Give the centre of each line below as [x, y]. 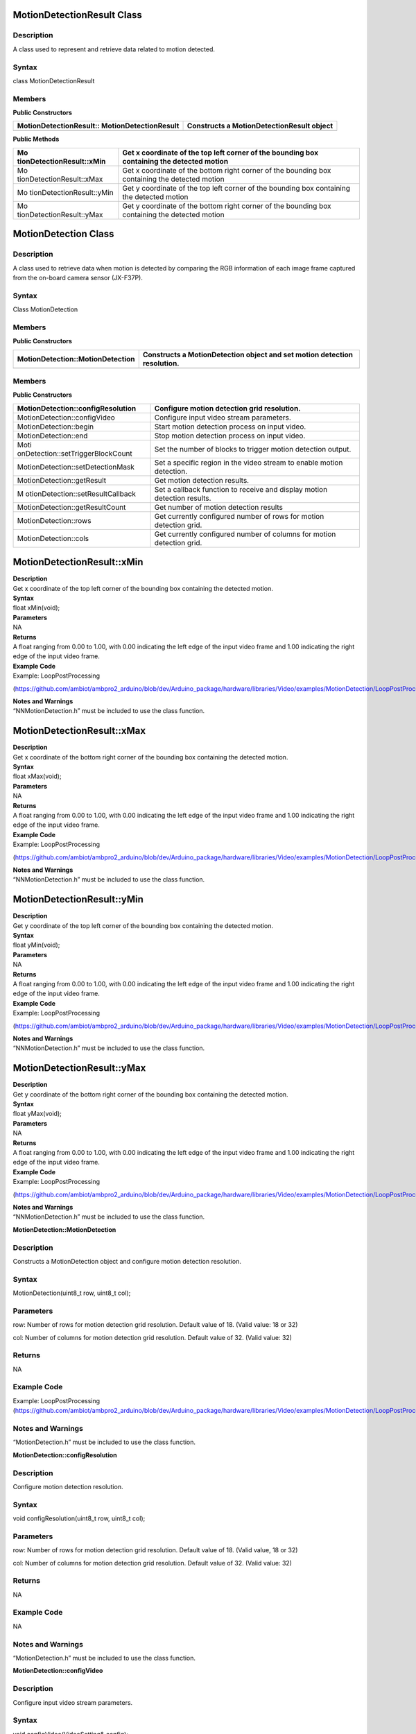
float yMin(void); [36, 945]
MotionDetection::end [52, 436]
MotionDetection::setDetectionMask [76, 467]
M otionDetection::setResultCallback [77, 494]
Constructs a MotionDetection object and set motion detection [248, 354]
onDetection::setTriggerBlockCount [75, 453]
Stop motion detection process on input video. [230, 436]
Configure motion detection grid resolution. [227, 408]
